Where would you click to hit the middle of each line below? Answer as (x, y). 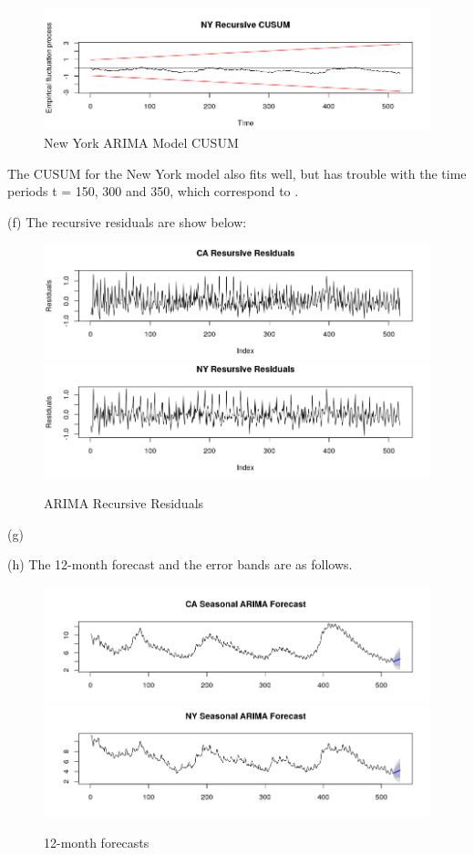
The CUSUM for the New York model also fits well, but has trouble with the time (237, 173)
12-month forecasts (97, 842)
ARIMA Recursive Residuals (124, 503)
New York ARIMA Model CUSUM (141, 143)
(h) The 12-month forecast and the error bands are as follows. (180, 564)
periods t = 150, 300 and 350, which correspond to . (153, 191)
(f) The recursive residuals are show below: (127, 221)
